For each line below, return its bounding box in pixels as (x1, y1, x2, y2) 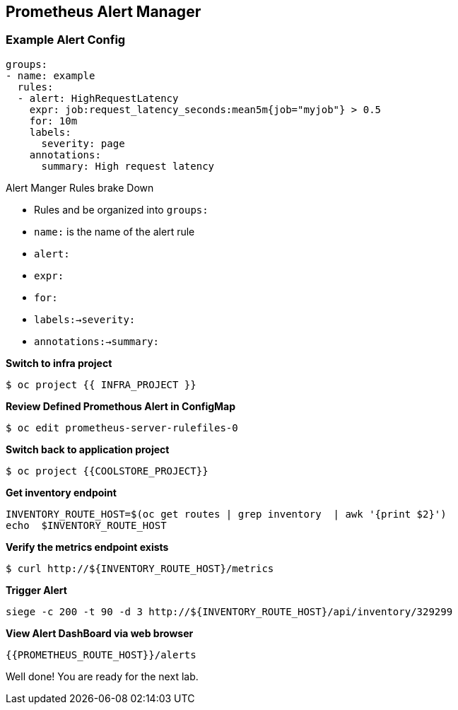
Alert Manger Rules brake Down (6, 181, 154, 194)
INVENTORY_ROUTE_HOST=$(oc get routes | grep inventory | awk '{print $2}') (6, 508, 447, 520)
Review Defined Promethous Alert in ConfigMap (6, 400, 236, 412)
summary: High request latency (41, 160, 215, 172)
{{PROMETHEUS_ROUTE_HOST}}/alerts (6, 648, 196, 660)
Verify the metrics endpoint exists (6, 540, 169, 553)
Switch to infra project (6, 356, 112, 369)
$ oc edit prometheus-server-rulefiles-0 (6, 421, 238, 433)
